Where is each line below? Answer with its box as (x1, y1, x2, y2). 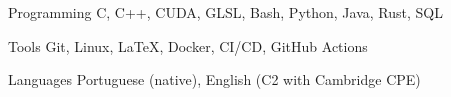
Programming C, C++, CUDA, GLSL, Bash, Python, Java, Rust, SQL (8, 2, 443, 22)
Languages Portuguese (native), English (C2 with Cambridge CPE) (8, 69, 421, 90)
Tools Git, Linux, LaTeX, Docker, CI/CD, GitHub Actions (8, 35, 368, 56)
